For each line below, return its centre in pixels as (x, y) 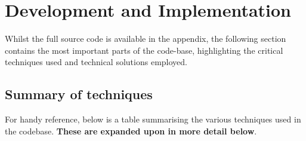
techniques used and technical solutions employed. (96, 62)
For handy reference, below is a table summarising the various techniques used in (153, 119)
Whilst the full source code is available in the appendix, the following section (146, 39)
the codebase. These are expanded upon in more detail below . (131, 131)
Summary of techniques (79, 94)
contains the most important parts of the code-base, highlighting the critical (144, 50)
